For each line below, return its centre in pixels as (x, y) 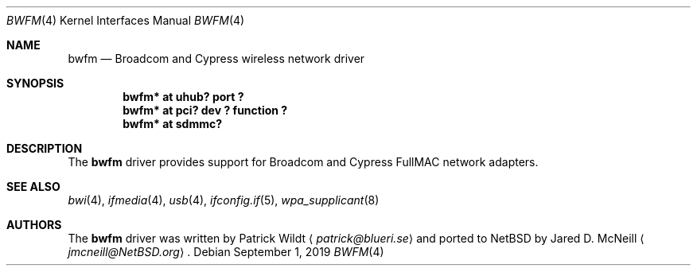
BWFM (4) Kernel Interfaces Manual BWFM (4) (126, 20)
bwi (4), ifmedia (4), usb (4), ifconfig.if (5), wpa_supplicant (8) (224, 200)
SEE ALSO (33, 187)
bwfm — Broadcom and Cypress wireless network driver (216, 58)
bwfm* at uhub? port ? (183, 97)
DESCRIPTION (45, 148)
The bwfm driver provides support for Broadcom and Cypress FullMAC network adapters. (303, 162)
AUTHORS (34, 225)
